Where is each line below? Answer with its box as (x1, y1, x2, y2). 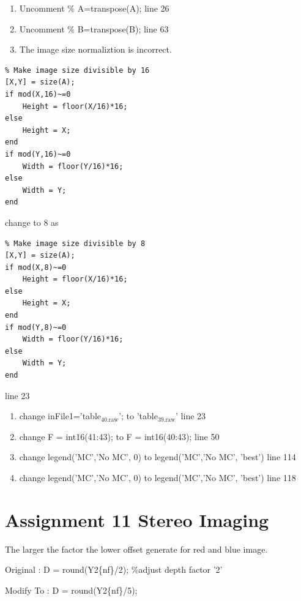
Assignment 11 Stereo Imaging (5, 507, 269, 532)
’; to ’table (119, 409, 158, 422)
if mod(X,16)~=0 (5, 89, 71, 99)
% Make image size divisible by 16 (5, 65, 150, 75)
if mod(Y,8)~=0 (5, 323, 67, 332)
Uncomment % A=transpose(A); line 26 (19, 2, 169, 14)
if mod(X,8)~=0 (5, 263, 67, 272)
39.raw (157, 416, 176, 423)
